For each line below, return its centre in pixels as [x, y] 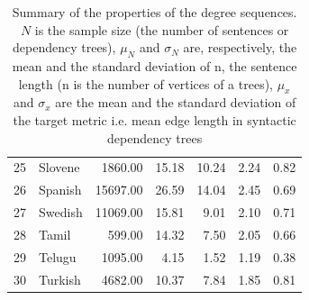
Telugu [58, 256]
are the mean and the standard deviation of [176, 102]
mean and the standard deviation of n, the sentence [154, 65]
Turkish [60, 279]
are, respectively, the [240, 47]
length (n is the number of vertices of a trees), [145, 83]
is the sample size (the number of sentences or [162, 29]
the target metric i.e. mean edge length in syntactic [154, 119]
